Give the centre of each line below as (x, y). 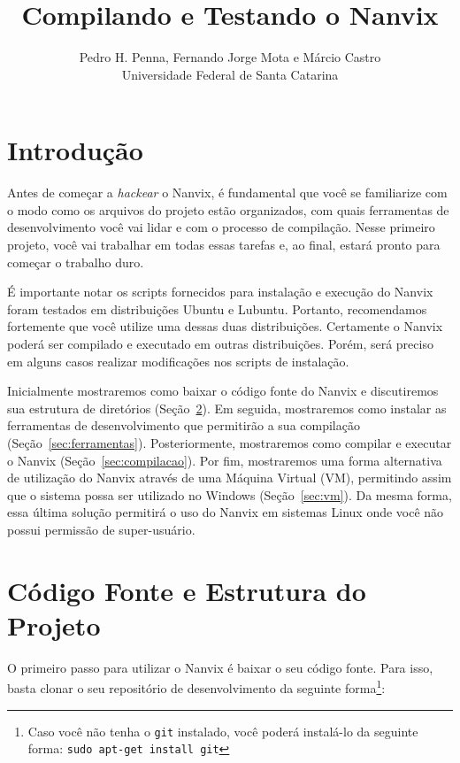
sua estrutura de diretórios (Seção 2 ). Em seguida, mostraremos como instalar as (227, 408)
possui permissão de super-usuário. (101, 529)
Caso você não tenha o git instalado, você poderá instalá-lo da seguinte (223, 731)
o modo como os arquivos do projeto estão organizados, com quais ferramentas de (228, 209)
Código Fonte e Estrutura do (187, 590)
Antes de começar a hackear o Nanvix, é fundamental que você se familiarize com (227, 193)
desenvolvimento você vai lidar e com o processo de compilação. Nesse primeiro (221, 227)
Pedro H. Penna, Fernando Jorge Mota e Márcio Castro (230, 57)
